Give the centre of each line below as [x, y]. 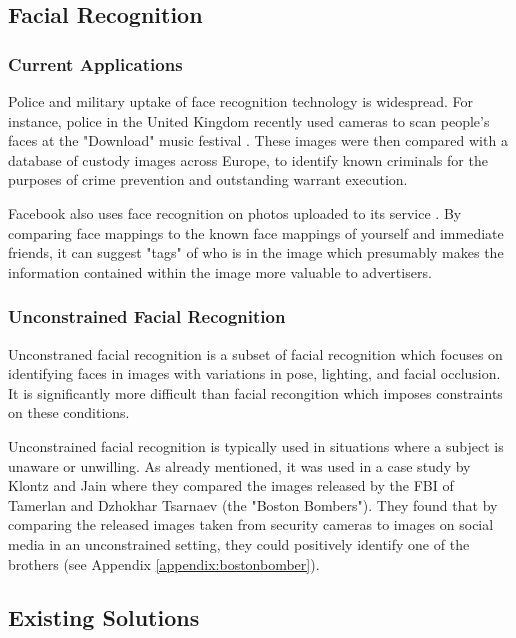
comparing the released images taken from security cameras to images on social [251, 524]
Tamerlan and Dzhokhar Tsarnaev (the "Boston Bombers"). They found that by [253, 504]
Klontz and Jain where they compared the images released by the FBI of [231, 485]
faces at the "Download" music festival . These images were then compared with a [258, 140]
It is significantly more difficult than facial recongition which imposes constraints [255, 392]
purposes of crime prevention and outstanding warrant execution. [208, 179]
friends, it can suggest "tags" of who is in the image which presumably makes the [256, 252]
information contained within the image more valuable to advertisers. [220, 271]
